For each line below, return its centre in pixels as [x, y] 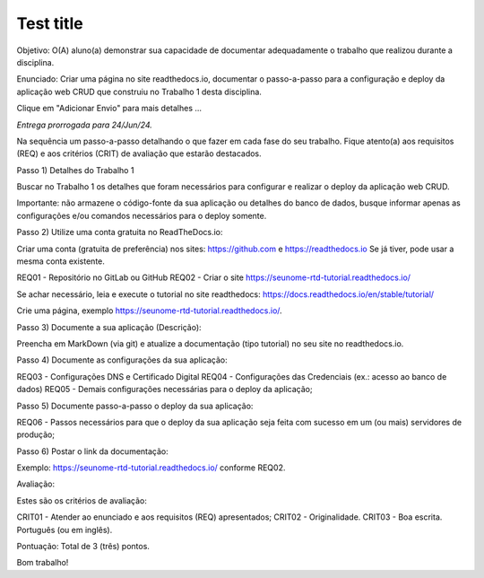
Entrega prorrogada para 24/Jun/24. [84, 125]
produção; [36, 434]
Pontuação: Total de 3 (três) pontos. [83, 547]
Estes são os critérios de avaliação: [82, 500]
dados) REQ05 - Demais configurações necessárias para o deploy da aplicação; [164, 390]
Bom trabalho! [43, 563]
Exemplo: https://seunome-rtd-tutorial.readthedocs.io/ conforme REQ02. [151, 468]
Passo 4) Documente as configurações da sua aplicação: [122, 360]
